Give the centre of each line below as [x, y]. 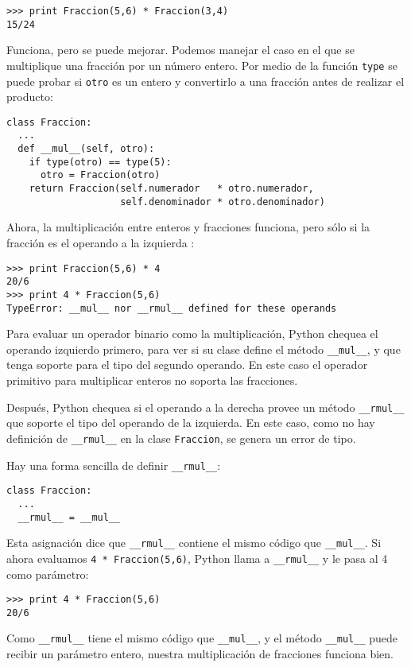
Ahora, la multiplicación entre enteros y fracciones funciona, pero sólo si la [188, 227]
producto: [30, 97]
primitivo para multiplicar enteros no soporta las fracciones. [152, 380]
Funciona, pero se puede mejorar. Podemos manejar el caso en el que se [180, 50]
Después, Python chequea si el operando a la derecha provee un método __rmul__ [205, 407]
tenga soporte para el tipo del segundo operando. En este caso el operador [187, 365]
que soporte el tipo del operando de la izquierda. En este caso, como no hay [191, 423]
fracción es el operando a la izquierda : [101, 242]
